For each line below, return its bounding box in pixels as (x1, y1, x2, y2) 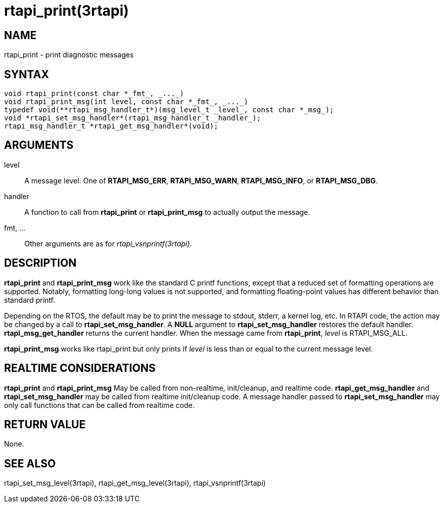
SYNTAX (4, 68, 49, 81)
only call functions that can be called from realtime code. (4, 400, 195, 409)
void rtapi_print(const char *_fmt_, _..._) (4, 89, 184, 98)
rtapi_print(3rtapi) (4, 2, 129, 19)
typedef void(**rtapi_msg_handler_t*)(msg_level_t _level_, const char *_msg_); (4, 106, 334, 114)
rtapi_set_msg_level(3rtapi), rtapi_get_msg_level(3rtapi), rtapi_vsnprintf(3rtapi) (4, 479, 266, 488)
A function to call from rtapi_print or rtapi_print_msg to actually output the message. (24, 207, 310, 216)
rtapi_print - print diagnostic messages (4, 50, 134, 59)
